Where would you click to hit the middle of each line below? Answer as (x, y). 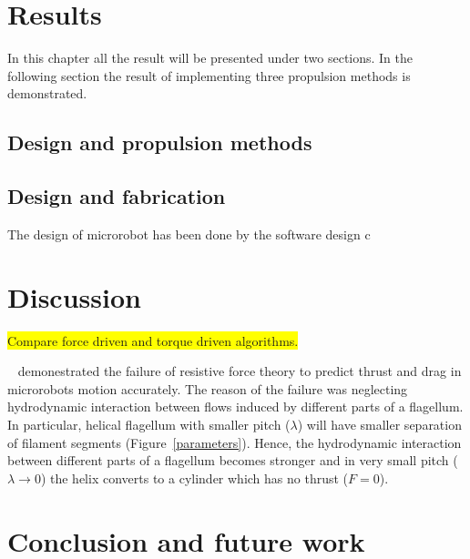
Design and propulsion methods (160, 142)
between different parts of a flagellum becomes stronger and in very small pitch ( (233, 460)
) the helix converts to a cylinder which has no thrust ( (194, 478)
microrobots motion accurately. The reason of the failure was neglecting (208, 388)
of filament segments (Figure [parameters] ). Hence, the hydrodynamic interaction (235, 442)
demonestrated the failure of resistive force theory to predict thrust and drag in (240, 371)
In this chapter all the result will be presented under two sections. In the (210, 58)
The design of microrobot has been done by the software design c (189, 234)
